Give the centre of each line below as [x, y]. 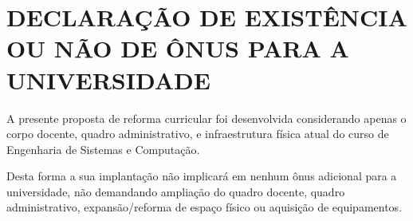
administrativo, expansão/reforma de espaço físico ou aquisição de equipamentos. [205, 207]
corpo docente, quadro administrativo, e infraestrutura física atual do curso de [198, 134]
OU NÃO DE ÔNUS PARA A [178, 48]
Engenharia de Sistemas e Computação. [103, 149]
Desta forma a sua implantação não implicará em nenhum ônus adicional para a [202, 176]
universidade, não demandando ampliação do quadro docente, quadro [176, 191]
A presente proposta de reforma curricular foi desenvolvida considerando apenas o [206, 118]
